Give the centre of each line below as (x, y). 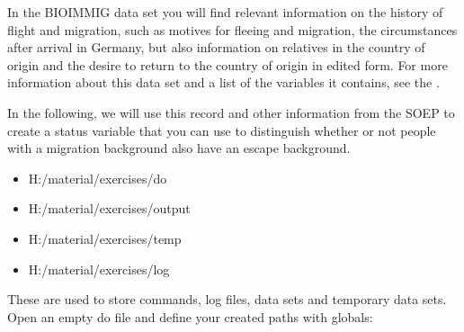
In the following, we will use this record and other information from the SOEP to (231, 112)
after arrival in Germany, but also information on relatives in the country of (216, 47)
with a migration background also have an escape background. (179, 148)
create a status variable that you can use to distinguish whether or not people (222, 130)
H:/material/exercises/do (98, 178)
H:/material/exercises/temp (105, 238)
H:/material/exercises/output (109, 208)
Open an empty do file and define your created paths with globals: (190, 316)
